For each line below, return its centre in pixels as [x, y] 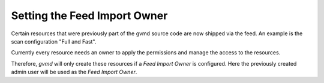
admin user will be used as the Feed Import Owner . [74, 72]
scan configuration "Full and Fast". [54, 41]
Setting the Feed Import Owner [89, 16]
